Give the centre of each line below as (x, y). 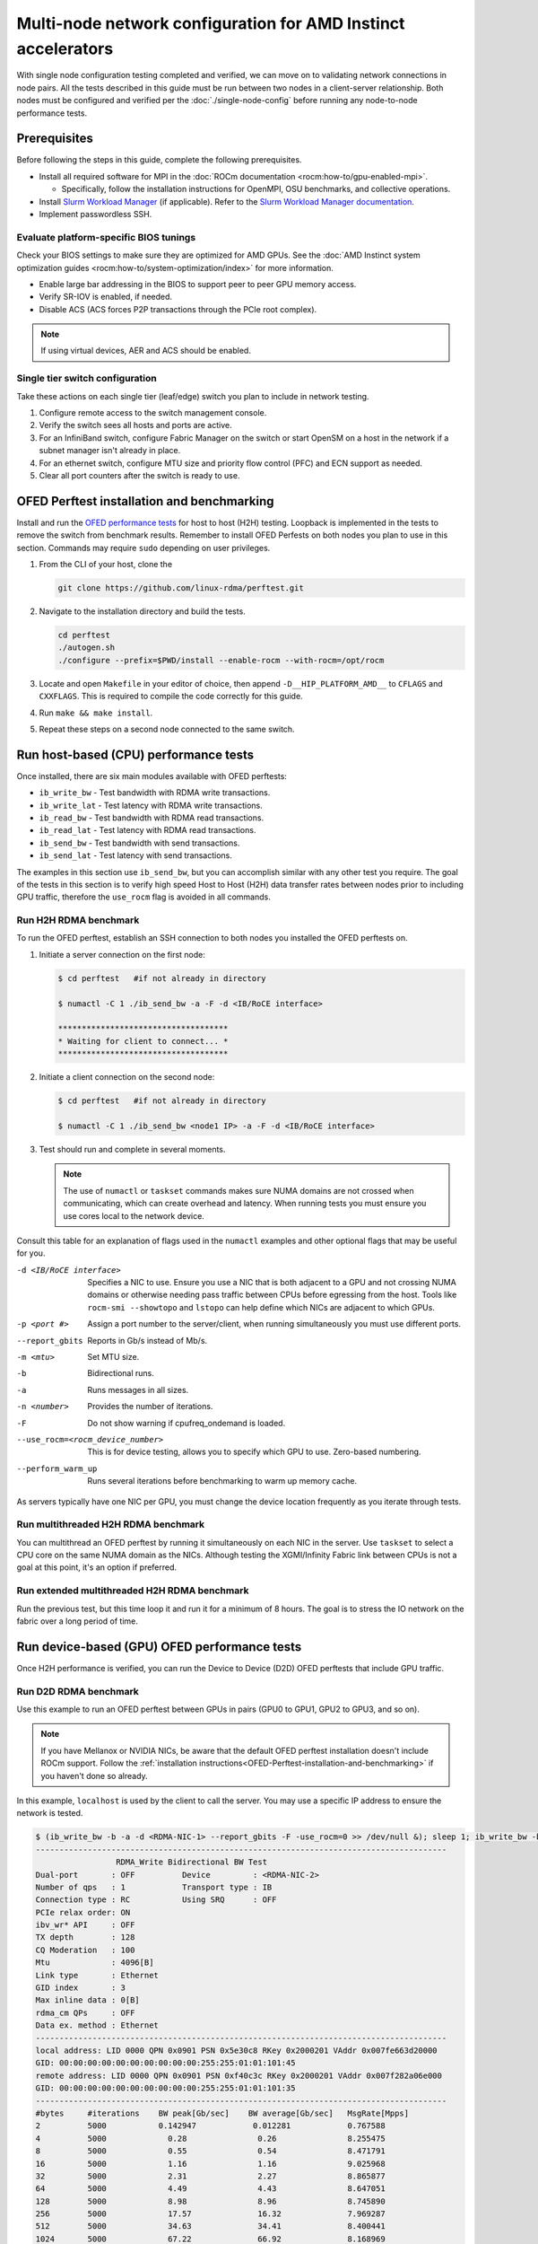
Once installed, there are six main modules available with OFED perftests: (152, 776)
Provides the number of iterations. (150, 1407)
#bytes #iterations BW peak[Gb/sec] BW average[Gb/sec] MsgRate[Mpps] (222, 2113)
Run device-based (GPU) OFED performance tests (159, 1647)
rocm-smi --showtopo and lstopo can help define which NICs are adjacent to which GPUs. (261, 1307)
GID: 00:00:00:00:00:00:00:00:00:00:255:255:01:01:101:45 (165, 2063)
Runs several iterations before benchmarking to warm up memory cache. (222, 1481)
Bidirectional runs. (121, 1373)
